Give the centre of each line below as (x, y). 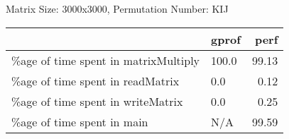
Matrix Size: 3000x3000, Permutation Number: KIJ (117, 8)
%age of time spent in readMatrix (96, 80)
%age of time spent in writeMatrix (97, 101)
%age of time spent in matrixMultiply (106, 60)
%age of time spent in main (80, 121)
